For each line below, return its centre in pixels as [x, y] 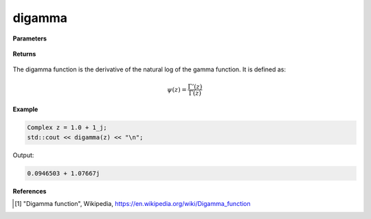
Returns [24, 54]
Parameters [30, 38]
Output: [23, 155]
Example [25, 109]
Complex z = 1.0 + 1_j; [67, 128]
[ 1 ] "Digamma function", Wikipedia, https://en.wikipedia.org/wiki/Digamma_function [133, 204]
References [30, 191]
